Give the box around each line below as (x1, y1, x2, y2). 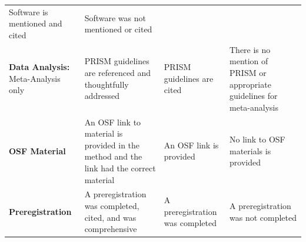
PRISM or (229, 66, 267, 78)
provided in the (84, 138, 140, 151)
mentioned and (9, 17, 62, 29)
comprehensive (84, 223, 137, 235)
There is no (229, 43, 271, 55)
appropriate (229, 78, 271, 90)
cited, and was (84, 211, 137, 223)
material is (84, 127, 123, 140)
